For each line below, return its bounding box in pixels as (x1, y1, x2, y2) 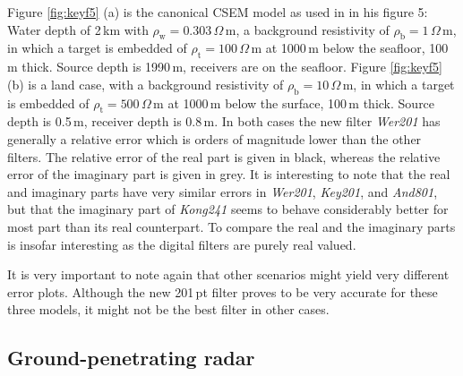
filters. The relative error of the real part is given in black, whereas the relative (7, 147, 441, 166)
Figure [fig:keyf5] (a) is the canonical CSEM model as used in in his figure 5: (7, 3, 428, 21)
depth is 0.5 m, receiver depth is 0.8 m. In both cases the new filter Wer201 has (7, 112, 441, 131)
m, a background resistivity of (225, 20, 390, 38)
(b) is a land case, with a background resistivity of (7, 74, 284, 93)
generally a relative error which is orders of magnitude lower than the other (7, 129, 422, 148)
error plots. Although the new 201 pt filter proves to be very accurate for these (7, 282, 438, 301)
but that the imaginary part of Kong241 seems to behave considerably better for (7, 200, 449, 218)
